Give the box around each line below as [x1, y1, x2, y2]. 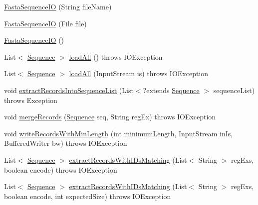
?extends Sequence [143, 85, 200, 95]
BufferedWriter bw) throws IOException [4, 138, 127, 148]
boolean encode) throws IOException [4, 164, 117, 175]
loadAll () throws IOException [69, 51, 163, 62]
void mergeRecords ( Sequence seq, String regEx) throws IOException [4, 111, 216, 122]
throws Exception [4, 95, 57, 105]
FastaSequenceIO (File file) [4, 18, 87, 28]
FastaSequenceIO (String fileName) [4, 1, 112, 11]
